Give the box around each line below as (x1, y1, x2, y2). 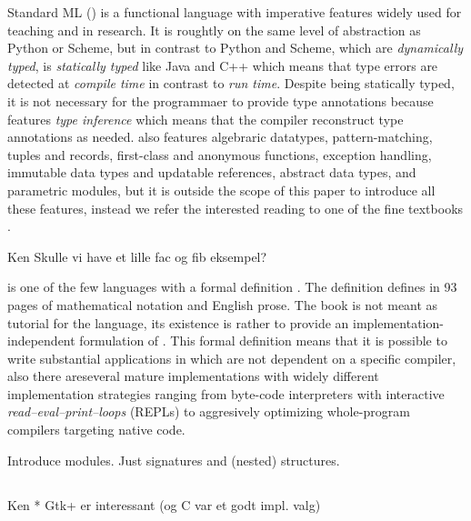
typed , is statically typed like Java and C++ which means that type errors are (7, 55, 438, 75)
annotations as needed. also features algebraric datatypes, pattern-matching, (7, 127, 433, 146)
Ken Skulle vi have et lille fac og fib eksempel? (7, 246, 267, 266)
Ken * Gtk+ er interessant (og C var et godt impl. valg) (7, 495, 321, 514)
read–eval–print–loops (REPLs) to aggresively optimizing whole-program (7, 402, 410, 421)
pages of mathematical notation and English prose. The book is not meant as (7, 295, 438, 314)
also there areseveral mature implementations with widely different (7, 366, 379, 386)
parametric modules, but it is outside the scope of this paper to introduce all (7, 180, 436, 199)
